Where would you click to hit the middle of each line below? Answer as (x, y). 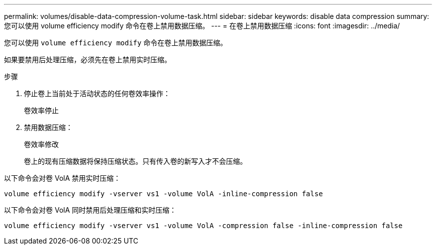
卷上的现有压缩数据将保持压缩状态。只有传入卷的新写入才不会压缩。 (135, 161)
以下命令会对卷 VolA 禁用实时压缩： (62, 178)
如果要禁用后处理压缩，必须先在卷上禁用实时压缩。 (88, 60)
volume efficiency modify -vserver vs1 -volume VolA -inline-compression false (163, 194)
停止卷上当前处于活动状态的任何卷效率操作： (97, 93)
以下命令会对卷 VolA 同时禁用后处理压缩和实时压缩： (90, 210)
